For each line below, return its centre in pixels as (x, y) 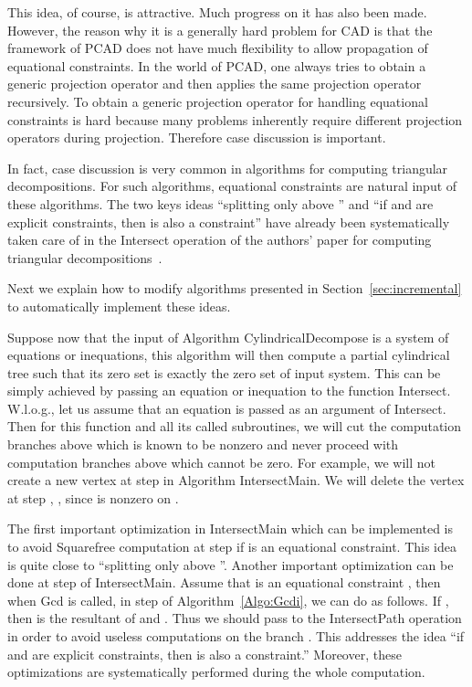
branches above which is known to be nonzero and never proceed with (203, 444)
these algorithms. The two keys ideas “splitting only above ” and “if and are (220, 203)
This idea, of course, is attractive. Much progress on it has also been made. (217, 12)
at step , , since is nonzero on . (93, 497)
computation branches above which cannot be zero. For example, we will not (221, 462)
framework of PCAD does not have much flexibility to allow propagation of (218, 48)
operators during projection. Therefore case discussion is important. (197, 137)
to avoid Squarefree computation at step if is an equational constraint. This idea (232, 547)
